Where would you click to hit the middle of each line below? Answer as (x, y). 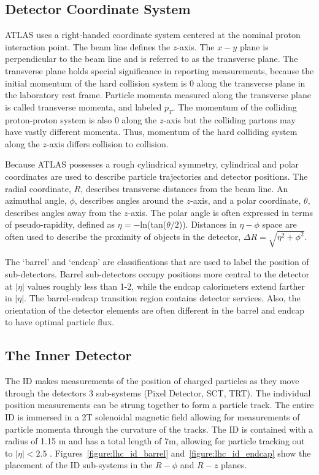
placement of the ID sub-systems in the (79, 465)
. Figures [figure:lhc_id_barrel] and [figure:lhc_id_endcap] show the (180, 453)
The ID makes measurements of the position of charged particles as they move (152, 381)
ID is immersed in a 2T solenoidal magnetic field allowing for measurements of (152, 417)
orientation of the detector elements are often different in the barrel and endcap (155, 310)
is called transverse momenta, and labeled (83, 106)
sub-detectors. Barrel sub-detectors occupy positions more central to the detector (157, 274)
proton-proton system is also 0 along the (81, 119)
